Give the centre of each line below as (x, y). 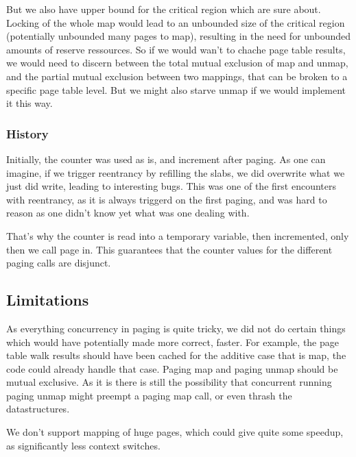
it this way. (29, 103)
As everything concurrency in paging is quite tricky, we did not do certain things (176, 328)
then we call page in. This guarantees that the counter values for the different (169, 249)
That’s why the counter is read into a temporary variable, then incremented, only (178, 235)
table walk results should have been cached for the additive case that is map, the (176, 355)
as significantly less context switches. (83, 445)
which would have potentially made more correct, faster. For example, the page (173, 342)
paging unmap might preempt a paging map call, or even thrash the (149, 395)
